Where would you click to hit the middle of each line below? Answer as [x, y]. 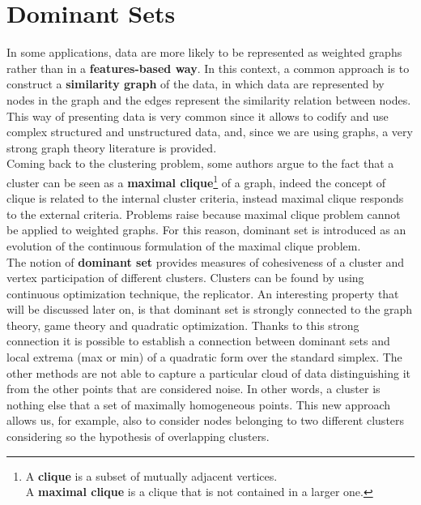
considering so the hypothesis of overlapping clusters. [138, 437]
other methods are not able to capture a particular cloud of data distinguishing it [209, 372]
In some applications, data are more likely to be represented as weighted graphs [204, 52]
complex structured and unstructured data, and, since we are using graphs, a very [210, 132]
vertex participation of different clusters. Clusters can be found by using [185, 278]
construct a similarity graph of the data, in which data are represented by [196, 84]
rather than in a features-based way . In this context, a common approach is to [208, 68]
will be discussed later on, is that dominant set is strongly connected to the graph [210, 309]
